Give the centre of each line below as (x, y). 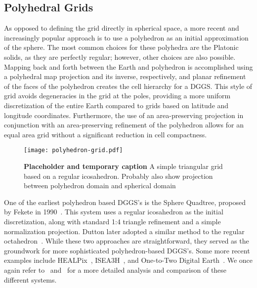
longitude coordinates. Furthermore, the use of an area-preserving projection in (124, 115)
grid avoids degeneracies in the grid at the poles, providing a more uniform (117, 96)
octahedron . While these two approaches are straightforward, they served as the (127, 241)
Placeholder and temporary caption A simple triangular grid (123, 166)
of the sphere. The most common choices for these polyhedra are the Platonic (121, 47)
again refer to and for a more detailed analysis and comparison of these (115, 269)
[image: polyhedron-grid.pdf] (73, 150)
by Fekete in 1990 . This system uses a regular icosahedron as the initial (114, 212)
